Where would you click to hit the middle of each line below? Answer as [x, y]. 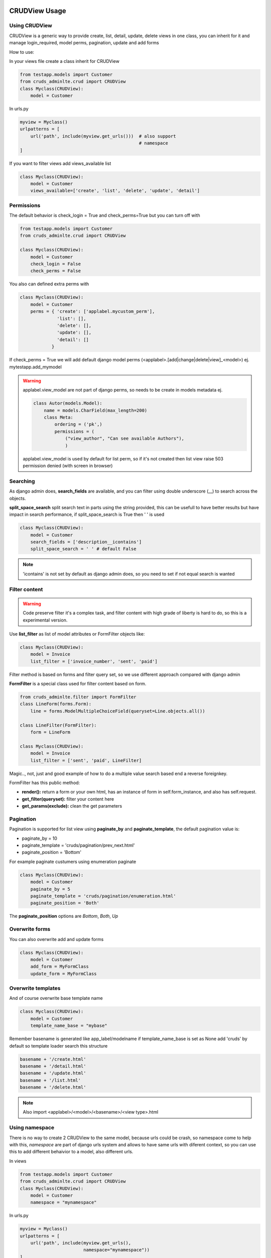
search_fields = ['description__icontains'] [86, 542]
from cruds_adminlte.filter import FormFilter [78, 697]
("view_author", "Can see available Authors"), [125, 439]
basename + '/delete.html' [53, 1087]
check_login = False [56, 264]
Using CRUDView [31, 26]
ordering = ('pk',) [78, 424]
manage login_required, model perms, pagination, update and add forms [84, 43]
